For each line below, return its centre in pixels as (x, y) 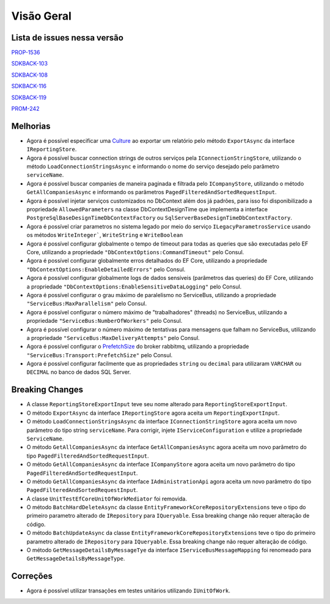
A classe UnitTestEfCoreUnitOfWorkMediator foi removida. (107, 499)
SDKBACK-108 (30, 75)
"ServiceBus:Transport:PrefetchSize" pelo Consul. (100, 355)
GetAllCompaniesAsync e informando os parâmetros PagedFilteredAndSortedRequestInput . (152, 192)
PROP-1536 (26, 53)
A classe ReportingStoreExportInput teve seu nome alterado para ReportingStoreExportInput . (157, 404)
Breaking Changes (47, 390)
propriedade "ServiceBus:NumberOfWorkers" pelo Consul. (105, 321)
